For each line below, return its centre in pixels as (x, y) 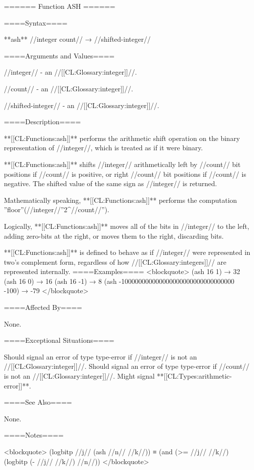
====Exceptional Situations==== (59, 340)
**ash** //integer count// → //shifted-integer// (77, 39)
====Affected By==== (43, 307)
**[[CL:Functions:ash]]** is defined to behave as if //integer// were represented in (127, 252)
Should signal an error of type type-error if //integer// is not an (101, 356)
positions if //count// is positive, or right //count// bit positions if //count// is (125, 174)
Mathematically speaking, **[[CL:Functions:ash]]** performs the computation (121, 200)
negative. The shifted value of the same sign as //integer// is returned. (111, 183)
